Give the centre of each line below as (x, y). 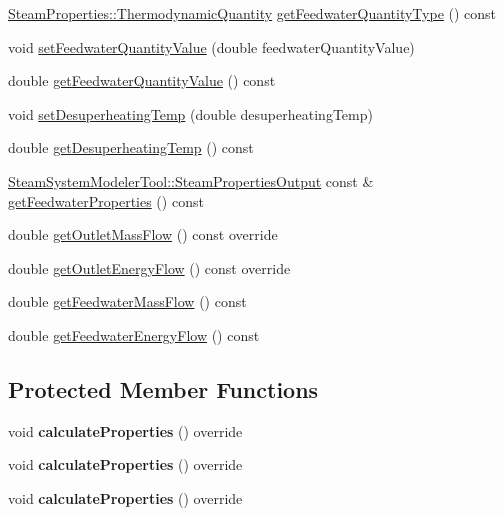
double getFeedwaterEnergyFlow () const (134, 334)
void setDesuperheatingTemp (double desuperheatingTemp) (190, 113)
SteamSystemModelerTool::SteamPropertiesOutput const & (191, 180)
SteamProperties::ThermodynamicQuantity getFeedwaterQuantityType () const (252, 13)
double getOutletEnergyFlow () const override (149, 267)
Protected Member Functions (163, 388)
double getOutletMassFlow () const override (143, 234)
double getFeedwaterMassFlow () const (127, 301)
